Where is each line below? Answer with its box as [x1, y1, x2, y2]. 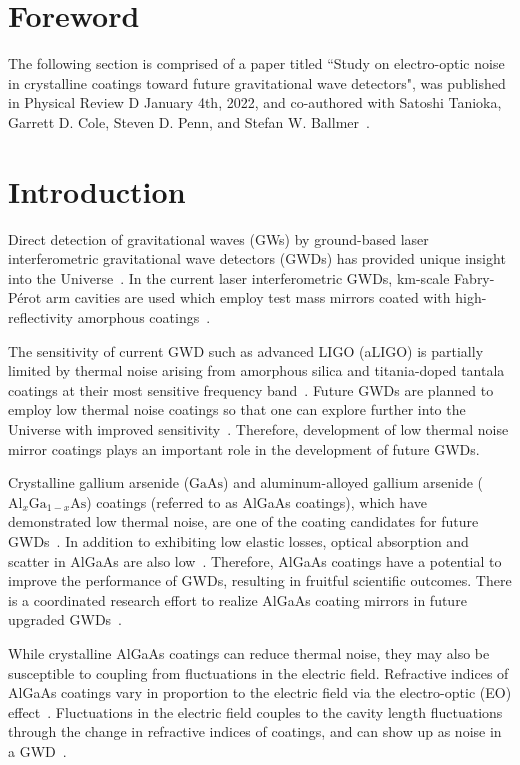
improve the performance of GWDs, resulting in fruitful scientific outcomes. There [8, 570, 512, 591]
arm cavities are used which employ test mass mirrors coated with [45, 287, 451, 308]
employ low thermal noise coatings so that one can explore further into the [8, 399, 466, 420]
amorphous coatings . [77, 307, 211, 327]
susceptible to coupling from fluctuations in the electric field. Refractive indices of [8, 662, 509, 683]
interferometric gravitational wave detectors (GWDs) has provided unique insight [8, 248, 506, 269]
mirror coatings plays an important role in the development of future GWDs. [8, 438, 480, 459]
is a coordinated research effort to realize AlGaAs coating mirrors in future [8, 589, 467, 610]
